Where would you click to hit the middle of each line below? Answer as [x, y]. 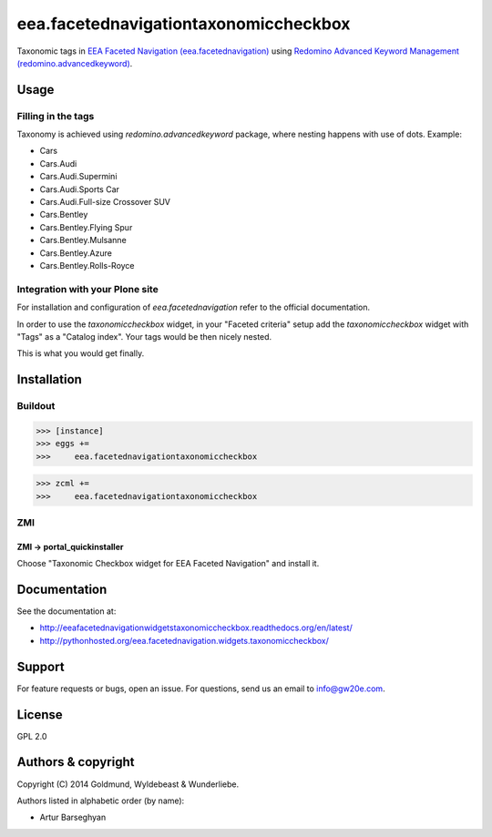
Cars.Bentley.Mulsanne [83, 240]
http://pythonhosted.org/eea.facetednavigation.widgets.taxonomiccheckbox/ [184, 640]
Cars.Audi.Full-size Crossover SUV [105, 202]
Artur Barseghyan [73, 817]
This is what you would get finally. [81, 353]
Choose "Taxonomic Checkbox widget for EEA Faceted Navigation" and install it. [168, 564]
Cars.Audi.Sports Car [80, 189]
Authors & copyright [76, 762]
